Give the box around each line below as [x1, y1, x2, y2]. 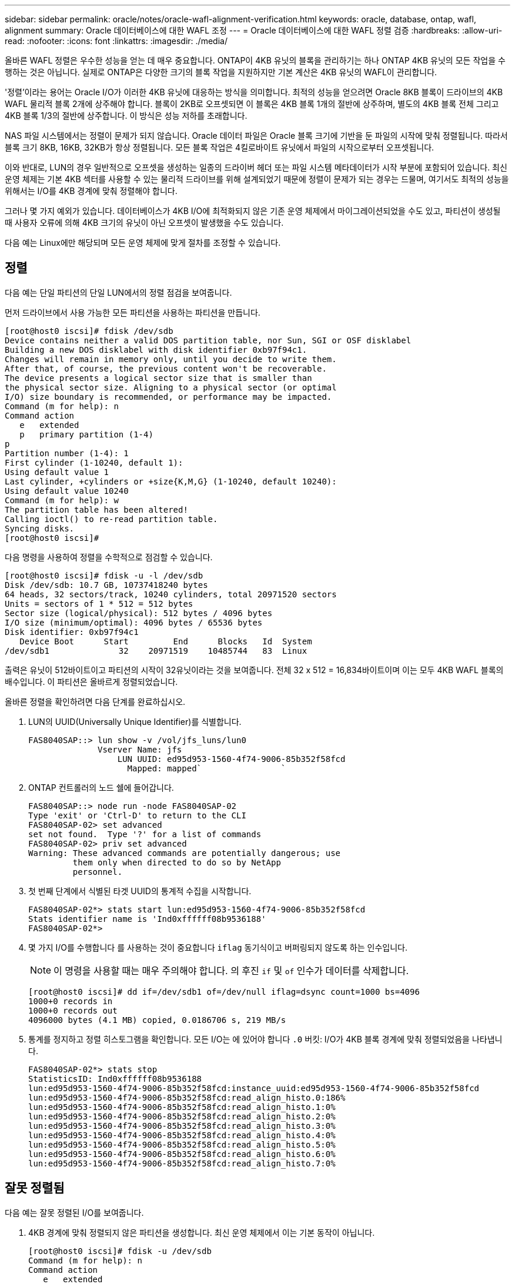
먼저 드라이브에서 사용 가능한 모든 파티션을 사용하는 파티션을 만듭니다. [5, 307, 260, 317]
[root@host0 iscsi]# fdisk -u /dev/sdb [28, 1246, 212, 1256]
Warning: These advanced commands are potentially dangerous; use [28, 848, 341, 858]
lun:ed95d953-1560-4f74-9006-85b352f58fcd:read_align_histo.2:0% [28, 1111, 336, 1121]
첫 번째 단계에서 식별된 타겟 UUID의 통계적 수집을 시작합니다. [28, 885, 252, 896]
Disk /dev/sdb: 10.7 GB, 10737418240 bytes [5, 580, 208, 590]
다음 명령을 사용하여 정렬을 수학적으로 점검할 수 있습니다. [5, 551, 213, 562]
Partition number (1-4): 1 [5, 448, 129, 458]
